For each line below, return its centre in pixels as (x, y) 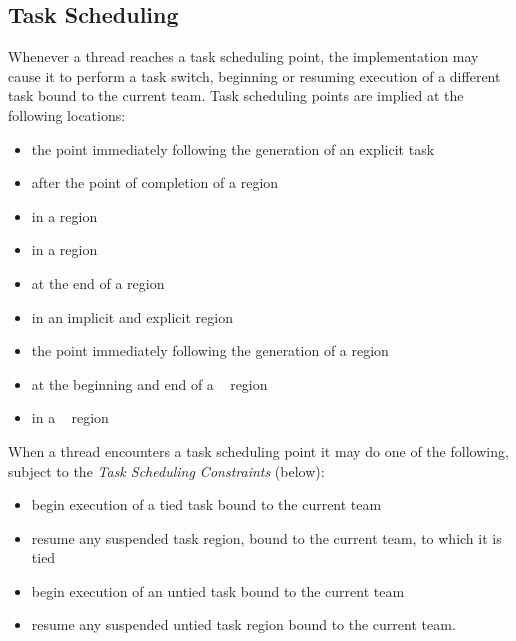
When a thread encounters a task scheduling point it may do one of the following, (258, 450)
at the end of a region (98, 282)
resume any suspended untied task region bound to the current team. (243, 624)
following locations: (67, 114)
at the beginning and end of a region (149, 383)
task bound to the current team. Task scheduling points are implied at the (236, 95)
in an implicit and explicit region (132, 316)
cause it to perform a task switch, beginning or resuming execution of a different (254, 75)
